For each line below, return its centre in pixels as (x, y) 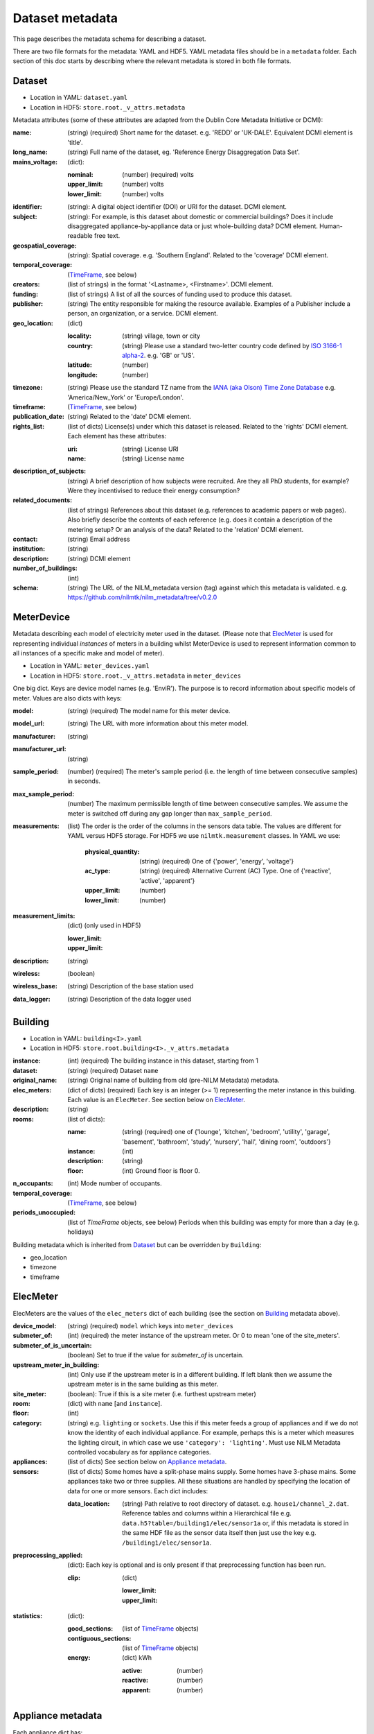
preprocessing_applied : (48, 1555)
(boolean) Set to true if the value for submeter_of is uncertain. (155, 1355)
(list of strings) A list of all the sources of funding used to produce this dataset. (180, 294)
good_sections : (90, 1629)
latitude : (80, 365)
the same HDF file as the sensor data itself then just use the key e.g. (219, 1533)
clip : (74, 1577)
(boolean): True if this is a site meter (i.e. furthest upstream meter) (162, 1393)
